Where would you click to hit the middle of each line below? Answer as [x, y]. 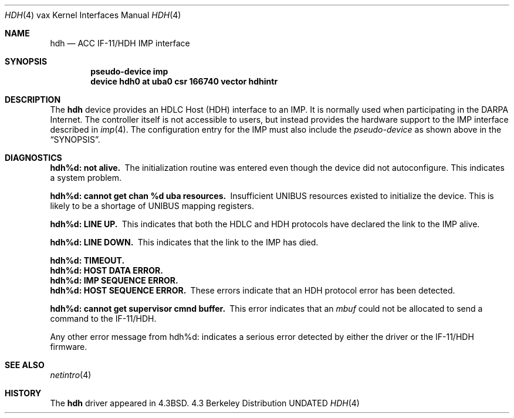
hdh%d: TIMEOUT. [87, 260]
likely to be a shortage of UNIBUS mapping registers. [152, 206]
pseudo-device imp [129, 71]
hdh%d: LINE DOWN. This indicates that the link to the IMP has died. [184, 242]
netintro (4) [71, 375]
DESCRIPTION [33, 100]
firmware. [69, 347]
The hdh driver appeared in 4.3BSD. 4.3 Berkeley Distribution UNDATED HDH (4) [205, 403]
